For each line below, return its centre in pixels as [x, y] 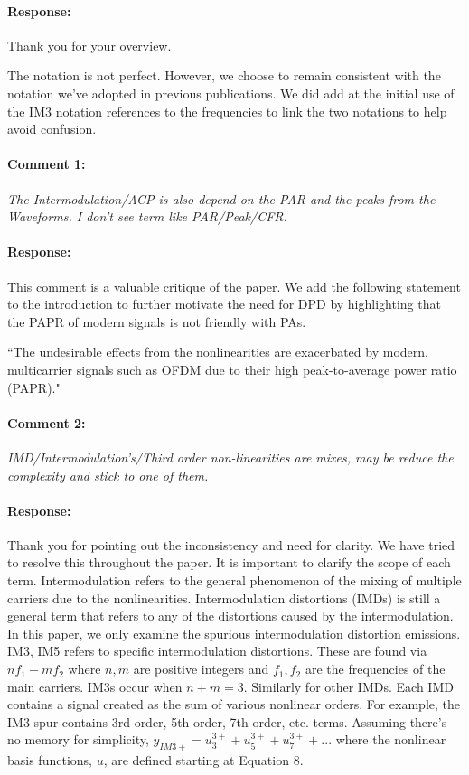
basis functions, [50, 760]
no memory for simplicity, [78, 739]
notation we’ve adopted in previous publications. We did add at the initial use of [231, 93]
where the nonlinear [391, 739]
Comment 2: [47, 422]
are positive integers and [201, 669]
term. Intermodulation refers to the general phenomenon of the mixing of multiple [234, 580]
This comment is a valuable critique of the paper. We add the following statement [234, 286]
